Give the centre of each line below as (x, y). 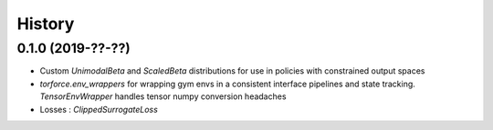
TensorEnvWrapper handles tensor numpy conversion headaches (163, 96)
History (46, 24)
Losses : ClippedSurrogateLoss (99, 109)
